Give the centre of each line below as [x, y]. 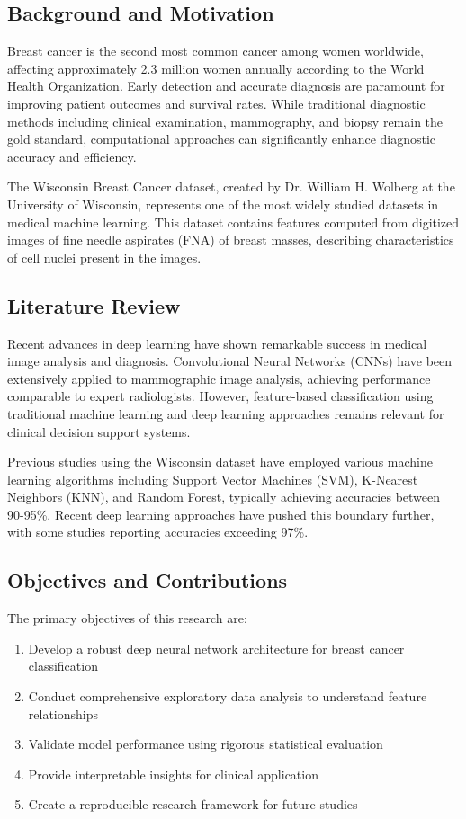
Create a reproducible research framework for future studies [193, 804]
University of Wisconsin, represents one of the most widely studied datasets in [223, 204]
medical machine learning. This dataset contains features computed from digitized [233, 222]
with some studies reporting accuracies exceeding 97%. [158, 532]
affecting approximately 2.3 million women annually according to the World [216, 68]
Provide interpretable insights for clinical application [173, 774]
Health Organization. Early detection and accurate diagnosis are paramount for [226, 86]
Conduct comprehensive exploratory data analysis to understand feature [228, 696]
